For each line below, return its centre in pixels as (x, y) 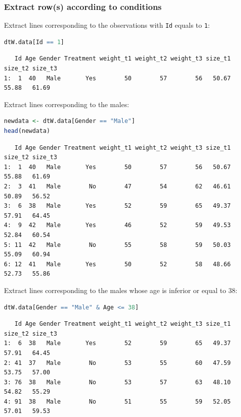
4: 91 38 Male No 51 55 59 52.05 (118, 401)
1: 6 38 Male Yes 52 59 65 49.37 (118, 343)
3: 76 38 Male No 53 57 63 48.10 (118, 382)
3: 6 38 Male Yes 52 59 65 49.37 (118, 206)
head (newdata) (27, 131)
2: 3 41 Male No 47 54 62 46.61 (118, 186)
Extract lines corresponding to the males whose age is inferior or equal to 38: (121, 290)
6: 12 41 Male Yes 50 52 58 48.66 (118, 264)
